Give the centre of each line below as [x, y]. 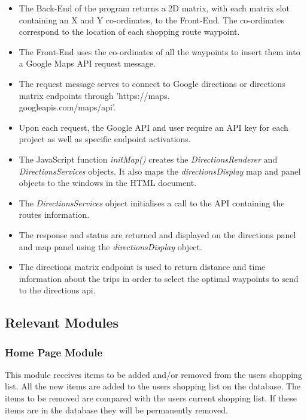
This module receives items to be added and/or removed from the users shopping [153, 374]
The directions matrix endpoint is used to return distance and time [142, 267]
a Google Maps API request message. [87, 63]
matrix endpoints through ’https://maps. [94, 95]
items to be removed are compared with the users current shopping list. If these [151, 398]
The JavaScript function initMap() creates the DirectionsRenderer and [148, 159]
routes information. [54, 214]
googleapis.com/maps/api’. [67, 107]
